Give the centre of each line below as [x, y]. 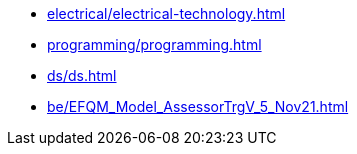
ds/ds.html [82, 75]
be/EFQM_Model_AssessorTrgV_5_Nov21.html [198, 106]
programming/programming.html [154, 44]
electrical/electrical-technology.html [166, 13]
